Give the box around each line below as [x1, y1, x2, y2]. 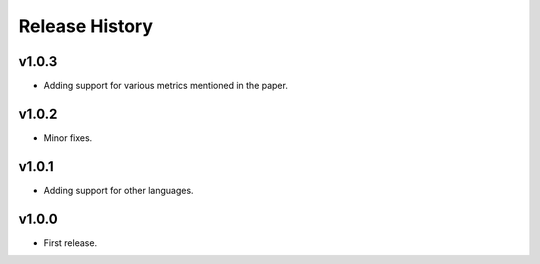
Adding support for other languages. [43, 184, 194, 196]
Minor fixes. [43, 131, 93, 144]
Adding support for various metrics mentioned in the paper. [43, 80, 289, 92]
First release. [43, 236, 98, 249]
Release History [18, 15, 154, 37]
